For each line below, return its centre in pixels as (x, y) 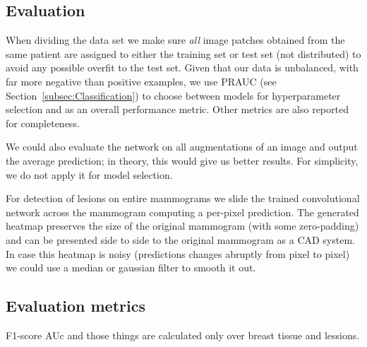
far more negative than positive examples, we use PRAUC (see (141, 81)
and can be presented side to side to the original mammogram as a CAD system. (180, 239)
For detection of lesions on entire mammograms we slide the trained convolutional (183, 198)
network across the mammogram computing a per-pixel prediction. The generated (182, 212)
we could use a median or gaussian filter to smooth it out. (131, 267)
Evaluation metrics (76, 306)
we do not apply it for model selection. (89, 174)
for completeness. (43, 123)
